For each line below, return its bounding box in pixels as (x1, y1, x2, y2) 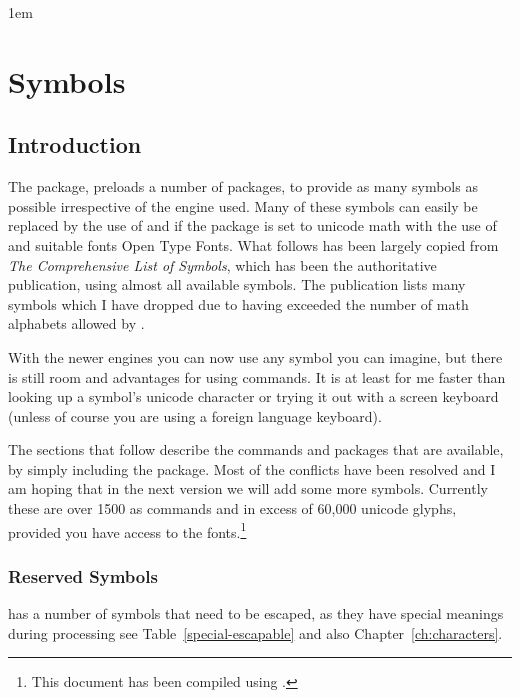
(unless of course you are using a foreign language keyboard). (8, 405, 382, 426)
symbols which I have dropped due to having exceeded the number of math (8, 293, 469, 314)
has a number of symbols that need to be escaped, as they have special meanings (8, 603, 504, 624)
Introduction (8, 129, 142, 160)
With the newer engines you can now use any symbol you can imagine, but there (8, 346, 503, 367)
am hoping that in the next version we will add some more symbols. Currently (8, 478, 488, 499)
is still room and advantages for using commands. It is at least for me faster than (8, 366, 506, 387)
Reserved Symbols (8, 563, 158, 588)
